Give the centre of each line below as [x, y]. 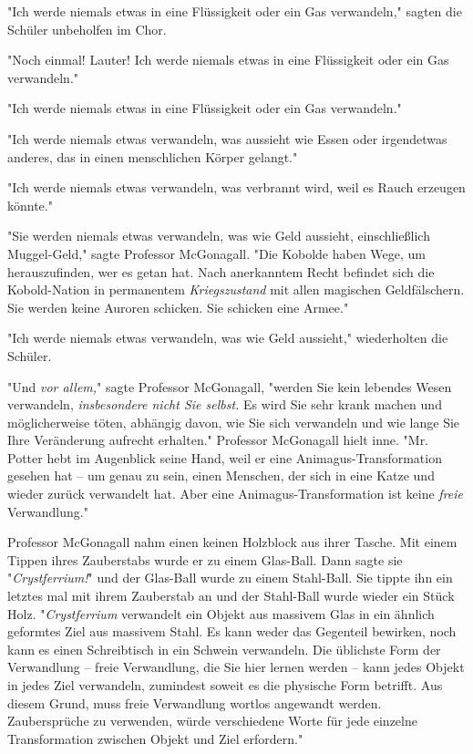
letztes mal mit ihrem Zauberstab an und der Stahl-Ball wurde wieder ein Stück [231, 596]
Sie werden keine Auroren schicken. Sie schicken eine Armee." [178, 307]
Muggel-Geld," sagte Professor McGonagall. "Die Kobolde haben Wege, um [216, 253]
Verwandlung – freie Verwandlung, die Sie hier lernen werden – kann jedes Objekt [236, 667]
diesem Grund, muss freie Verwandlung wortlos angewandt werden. [195, 702]
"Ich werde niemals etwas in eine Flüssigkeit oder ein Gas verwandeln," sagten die [235, 11]
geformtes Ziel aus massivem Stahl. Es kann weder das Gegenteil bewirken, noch [232, 631]
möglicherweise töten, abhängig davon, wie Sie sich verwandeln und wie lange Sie [234, 422]
